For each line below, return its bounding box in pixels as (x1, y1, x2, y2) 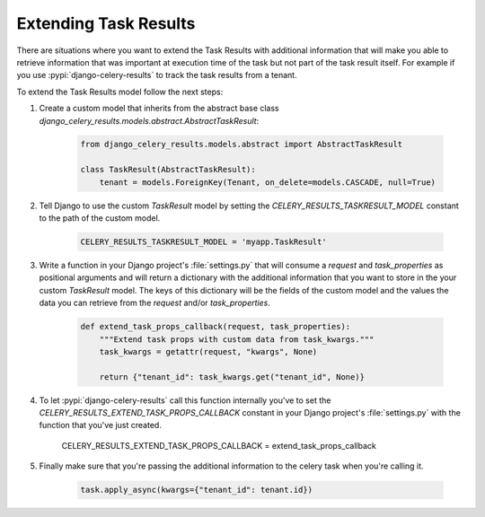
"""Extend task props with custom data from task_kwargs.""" (99, 334, 375, 345)
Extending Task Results (16, 13, 196, 33)
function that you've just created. (39, 420, 162, 431)
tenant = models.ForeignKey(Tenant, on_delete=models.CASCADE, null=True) (99, 177, 436, 188)
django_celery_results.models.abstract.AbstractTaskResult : (39, 115, 260, 126)
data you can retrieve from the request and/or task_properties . (39, 297, 271, 309)
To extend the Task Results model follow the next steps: (16, 86, 224, 97)
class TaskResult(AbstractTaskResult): (80, 164, 256, 175)
